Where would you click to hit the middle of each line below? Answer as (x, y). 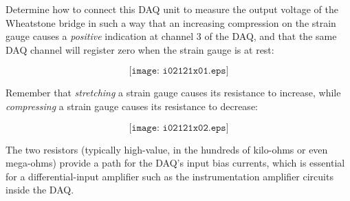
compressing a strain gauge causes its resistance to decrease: (132, 106)
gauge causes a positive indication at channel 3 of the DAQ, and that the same (171, 36)
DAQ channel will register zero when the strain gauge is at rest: (140, 49)
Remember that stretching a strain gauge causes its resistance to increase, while (173, 93)
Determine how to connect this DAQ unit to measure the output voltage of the (172, 9)
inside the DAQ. (40, 190)
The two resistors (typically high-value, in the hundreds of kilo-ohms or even (167, 149)
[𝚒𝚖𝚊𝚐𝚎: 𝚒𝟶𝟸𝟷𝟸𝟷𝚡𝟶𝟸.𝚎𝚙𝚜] (179, 128)
